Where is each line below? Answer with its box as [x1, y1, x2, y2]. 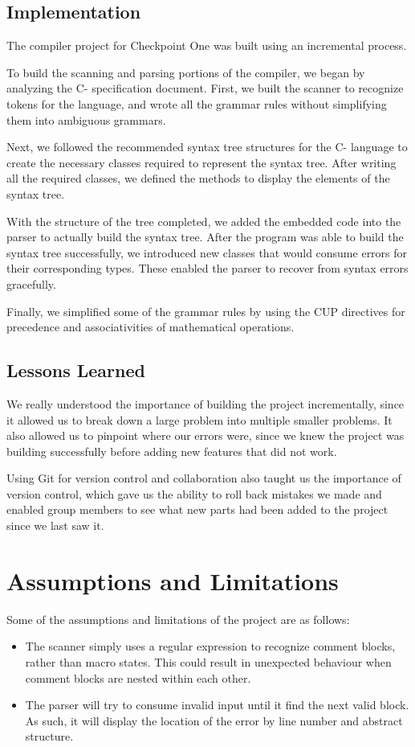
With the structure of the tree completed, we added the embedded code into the [6, 212, 401, 229]
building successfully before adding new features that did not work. [6, 442, 337, 459]
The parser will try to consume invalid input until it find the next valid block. [25, 696, 409, 713]
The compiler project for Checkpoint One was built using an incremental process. [6, 37, 407, 54]
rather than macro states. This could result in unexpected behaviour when [25, 653, 392, 670]
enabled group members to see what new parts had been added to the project [6, 501, 389, 518]
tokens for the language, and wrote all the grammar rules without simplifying [6, 95, 387, 112]
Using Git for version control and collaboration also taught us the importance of [6, 470, 401, 486]
